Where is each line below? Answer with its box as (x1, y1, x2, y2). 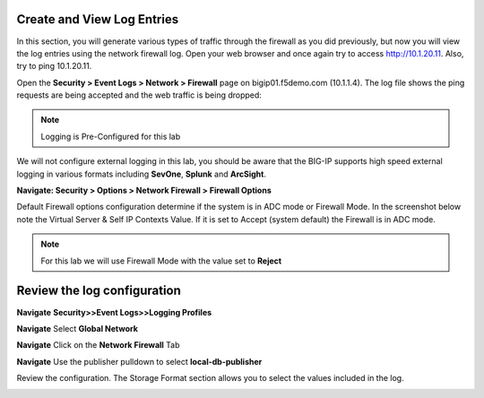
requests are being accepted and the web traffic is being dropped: (16, 90, 262, 100)
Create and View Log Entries (16, 12, 179, 27)
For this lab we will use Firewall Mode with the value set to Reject (40, 255, 282, 266)
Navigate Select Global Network (16, 323, 139, 333)
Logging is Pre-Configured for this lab (40, 131, 181, 142)
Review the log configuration (16, 283, 181, 298)
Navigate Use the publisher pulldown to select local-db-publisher (16, 356, 263, 367)
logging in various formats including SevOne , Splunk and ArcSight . (16, 169, 267, 179)
